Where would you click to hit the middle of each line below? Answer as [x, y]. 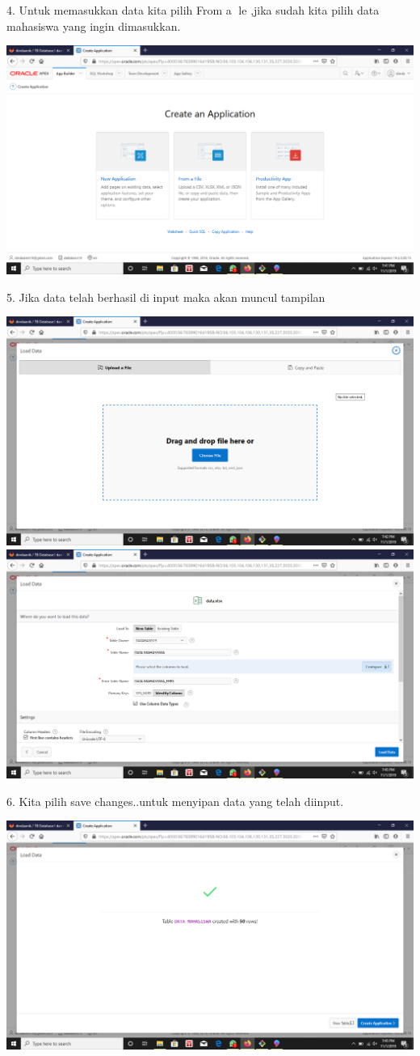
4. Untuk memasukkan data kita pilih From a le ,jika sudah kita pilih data [193, 10]
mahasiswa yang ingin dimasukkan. [94, 25]
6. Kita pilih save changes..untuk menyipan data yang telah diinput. [175, 801]
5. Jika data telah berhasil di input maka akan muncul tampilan [166, 297]
